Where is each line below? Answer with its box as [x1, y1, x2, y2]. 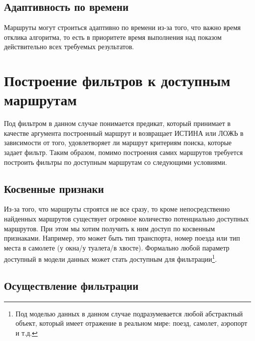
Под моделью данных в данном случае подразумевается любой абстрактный [15, 308, 243, 318]
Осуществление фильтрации [4, 278, 139, 293]
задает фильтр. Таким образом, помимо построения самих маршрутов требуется [4, 147, 243, 157]
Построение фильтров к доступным [4, 70, 230, 91]
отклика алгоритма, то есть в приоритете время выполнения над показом [4, 31, 222, 42]
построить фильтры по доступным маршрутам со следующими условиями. [4, 156, 228, 167]
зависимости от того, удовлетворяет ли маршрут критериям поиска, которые [4, 137, 232, 148]
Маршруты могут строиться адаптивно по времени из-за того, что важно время [4, 22, 241, 32]
